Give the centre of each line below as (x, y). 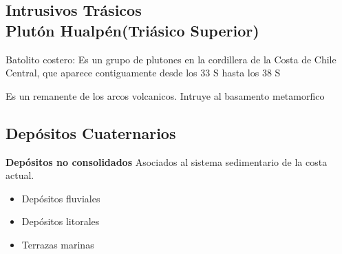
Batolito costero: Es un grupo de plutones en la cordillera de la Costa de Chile (171, 59)
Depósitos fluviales (61, 198)
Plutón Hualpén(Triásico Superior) (132, 30)
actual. (20, 175)
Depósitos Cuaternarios (91, 133)
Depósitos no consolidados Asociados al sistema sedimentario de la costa (167, 161)
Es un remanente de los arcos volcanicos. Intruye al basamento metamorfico (165, 95)
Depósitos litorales (61, 221)
